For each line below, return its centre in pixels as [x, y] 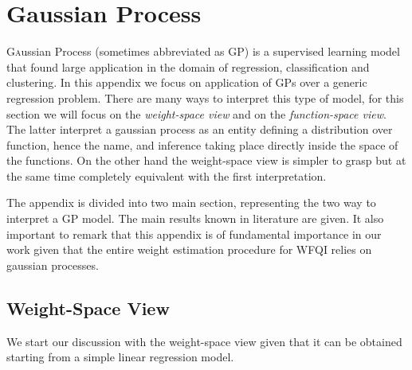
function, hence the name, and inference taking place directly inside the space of [202, 144]
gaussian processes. [53, 265]
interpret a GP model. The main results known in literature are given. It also [195, 218]
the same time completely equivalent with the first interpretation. [167, 175]
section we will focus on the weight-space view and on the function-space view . [196, 113]
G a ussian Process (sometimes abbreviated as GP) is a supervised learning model [203, 51]
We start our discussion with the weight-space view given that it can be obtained [204, 341]
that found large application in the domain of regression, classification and [188, 66]
